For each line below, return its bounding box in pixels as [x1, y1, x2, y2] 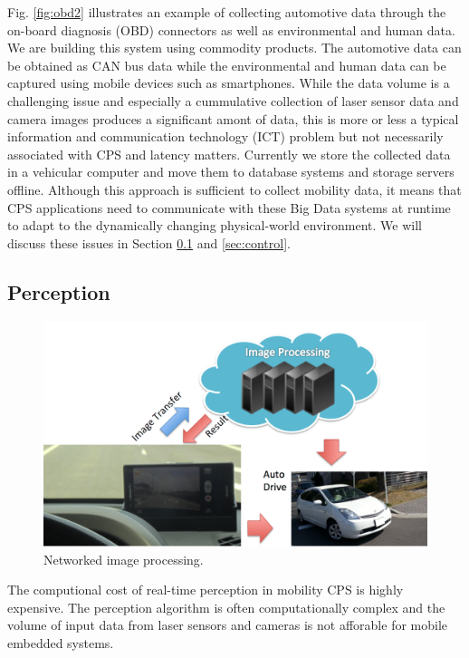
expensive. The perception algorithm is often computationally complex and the [7, 597, 445, 616]
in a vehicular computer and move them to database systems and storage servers [7, 162, 455, 181]
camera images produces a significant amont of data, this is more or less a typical [7, 109, 459, 128]
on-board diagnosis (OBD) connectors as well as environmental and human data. [7, 20, 455, 39]
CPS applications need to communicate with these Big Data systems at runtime [7, 198, 451, 217]
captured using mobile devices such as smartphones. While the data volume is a [7, 73, 450, 92]
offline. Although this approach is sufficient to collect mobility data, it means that [7, 179, 462, 198]
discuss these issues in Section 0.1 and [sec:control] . [7, 233, 291, 252]
